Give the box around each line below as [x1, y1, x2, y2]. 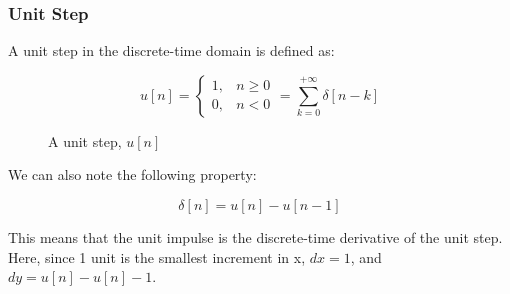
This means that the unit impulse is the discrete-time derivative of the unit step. [8, 227, 503, 247]
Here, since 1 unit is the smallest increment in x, [8, 246, 306, 267]
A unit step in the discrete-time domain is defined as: [8, 40, 335, 61]
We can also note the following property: [8, 164, 257, 185]
